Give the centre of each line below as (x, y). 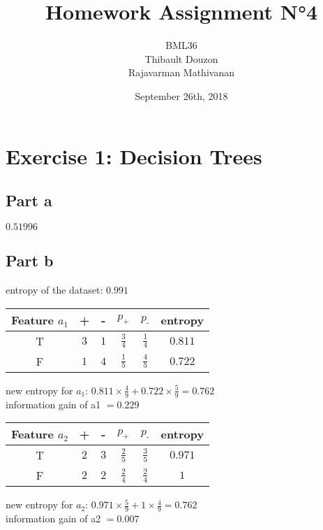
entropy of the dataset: (54, 290)
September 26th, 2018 (181, 95)
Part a (29, 200)
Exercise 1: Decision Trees (134, 156)
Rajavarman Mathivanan (181, 72)
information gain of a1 (53, 404)
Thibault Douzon (181, 58)
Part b (30, 260)
